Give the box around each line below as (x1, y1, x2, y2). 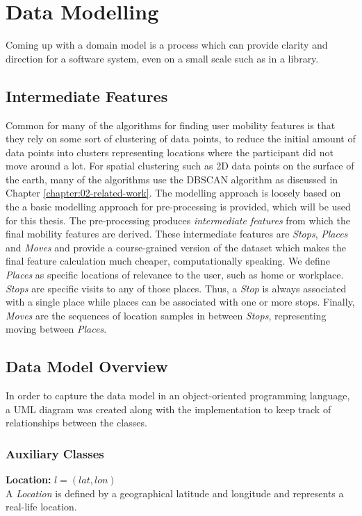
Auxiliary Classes (6, 444, 104, 462)
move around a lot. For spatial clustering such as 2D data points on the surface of (6, 158, 354, 173)
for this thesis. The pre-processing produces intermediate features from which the (6, 213, 350, 227)
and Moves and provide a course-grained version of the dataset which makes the (6, 240, 346, 254)
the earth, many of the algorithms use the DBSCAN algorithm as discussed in (6, 172, 338, 186)
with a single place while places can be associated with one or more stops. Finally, (6, 294, 355, 309)
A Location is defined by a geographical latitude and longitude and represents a (6, 485, 344, 500)
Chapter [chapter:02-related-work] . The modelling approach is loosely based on (6, 185, 341, 200)
